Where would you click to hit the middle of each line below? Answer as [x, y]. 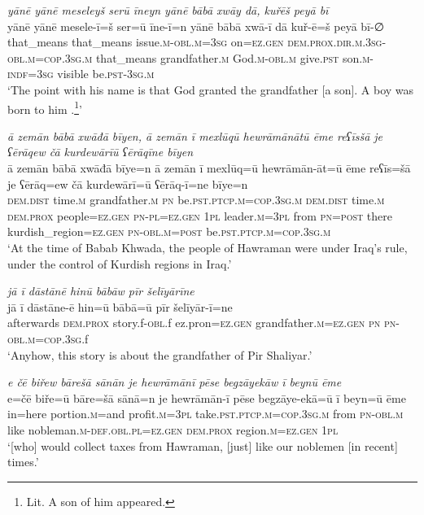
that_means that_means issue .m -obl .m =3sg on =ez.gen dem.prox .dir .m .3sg [195, 42]
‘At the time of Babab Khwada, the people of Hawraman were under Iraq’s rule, [208, 247]
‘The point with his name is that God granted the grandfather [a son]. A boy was [211, 89]
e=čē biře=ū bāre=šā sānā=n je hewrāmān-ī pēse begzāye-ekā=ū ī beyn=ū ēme [207, 397]
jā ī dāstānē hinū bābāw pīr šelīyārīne [101, 291]
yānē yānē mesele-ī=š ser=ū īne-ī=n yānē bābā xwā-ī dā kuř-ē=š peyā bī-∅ [196, 26]
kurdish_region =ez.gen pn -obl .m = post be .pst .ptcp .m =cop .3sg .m [169, 231]
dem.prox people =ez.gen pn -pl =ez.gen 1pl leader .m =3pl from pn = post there [200, 215]
